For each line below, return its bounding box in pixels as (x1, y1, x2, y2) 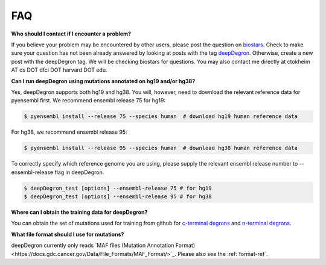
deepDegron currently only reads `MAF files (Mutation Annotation (11, 242, 174, 249)
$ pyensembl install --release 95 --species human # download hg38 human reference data (24, 145, 298, 152)
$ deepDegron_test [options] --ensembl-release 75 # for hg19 (24, 184, 212, 192)
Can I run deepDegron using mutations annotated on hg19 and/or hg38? (11, 77, 196, 84)
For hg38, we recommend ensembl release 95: (11, 128, 127, 136)
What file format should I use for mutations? (11, 231, 124, 238)
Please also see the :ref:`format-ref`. (177, 250, 268, 257)
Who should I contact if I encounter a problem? (11, 30, 132, 37)
